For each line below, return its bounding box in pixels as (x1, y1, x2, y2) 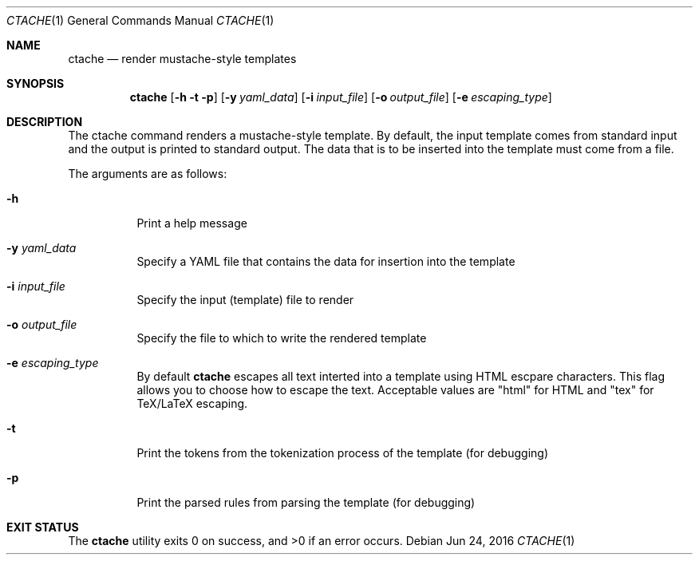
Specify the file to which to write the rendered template (136, 331, 427, 345)
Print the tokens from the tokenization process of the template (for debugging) (136, 446, 548, 460)
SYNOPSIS (6, 77, 65, 90)
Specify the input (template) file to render (136, 293, 354, 306)
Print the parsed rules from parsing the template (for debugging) (136, 496, 476, 509)
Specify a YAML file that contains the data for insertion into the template (136, 255, 515, 268)
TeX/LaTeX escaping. (136, 397, 248, 410)
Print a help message (136, 216, 247, 230)
